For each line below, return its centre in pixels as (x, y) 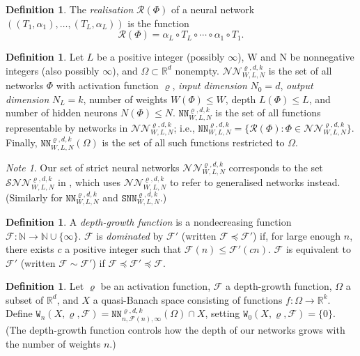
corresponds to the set (276, 167)
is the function (158, 23)
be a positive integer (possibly (161, 57)
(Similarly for (34, 197)
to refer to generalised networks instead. (255, 182)
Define (19, 313)
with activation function (107, 85)
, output (297, 85)
